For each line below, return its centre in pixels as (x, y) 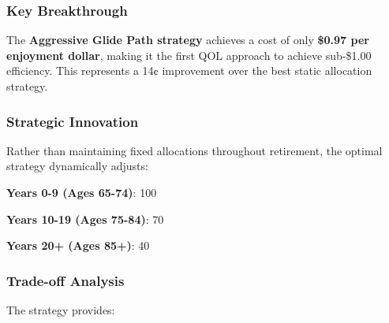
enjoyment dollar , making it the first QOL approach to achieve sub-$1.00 (189, 55)
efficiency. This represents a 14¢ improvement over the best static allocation (189, 71)
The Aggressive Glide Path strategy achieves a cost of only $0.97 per (188, 40)
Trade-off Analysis (65, 280)
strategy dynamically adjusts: (77, 166)
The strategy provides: (61, 310)
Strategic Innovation (73, 121)
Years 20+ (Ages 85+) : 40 (78, 245)
